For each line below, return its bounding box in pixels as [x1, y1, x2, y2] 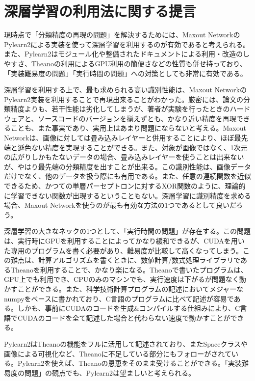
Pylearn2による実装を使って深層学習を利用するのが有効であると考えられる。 [4, 39, 250, 49]
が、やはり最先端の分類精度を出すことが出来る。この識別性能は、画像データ [4, 161, 251, 171]
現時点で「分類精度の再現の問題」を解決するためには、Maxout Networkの [4, 29, 240, 40]
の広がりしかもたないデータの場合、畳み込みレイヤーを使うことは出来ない [4, 152, 244, 162]
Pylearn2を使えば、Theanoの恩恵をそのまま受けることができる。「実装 [17, 358, 242, 368]
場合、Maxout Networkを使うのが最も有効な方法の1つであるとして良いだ [4, 200, 236, 210]
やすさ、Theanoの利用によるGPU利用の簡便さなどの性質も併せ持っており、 [4, 58, 247, 68]
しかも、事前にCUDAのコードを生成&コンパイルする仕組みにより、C [17, 303, 240, 313]
